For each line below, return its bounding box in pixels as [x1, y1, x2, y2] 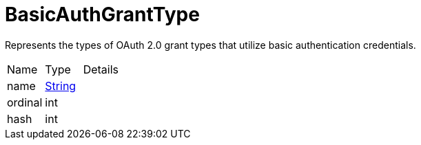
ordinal [7, 95, 43, 109]
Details [83, 62, 119, 76]
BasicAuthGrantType [5, 3, 200, 26]
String [45, 78, 76, 93]
